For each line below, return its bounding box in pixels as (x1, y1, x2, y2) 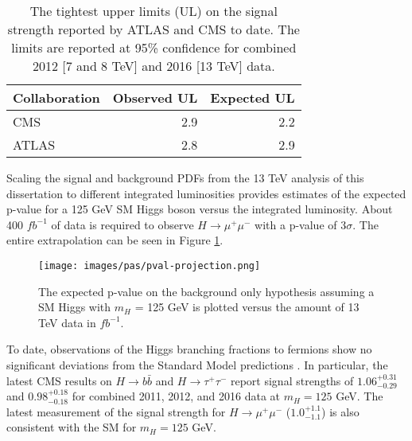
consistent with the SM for (6, 419, 137, 435)
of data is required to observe (51, 216, 194, 232)
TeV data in (38, 314, 96, 330)
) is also (321, 403, 360, 420)
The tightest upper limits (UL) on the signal (29, 2, 278, 20)
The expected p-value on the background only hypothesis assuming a (38, 283, 375, 299)
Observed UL (112, 88, 198, 107)
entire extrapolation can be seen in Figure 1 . (6, 232, 223, 248)
